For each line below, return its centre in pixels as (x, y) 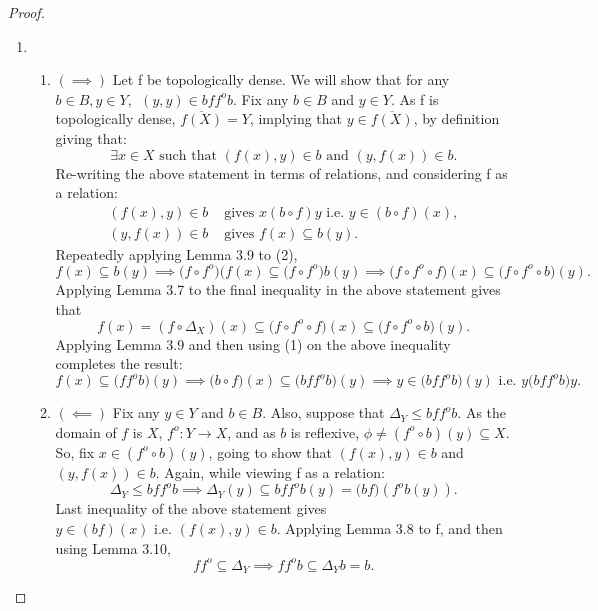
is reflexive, (325, 431)
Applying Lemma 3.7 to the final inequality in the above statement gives (278, 288)
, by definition (456, 118)
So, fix (75, 451)
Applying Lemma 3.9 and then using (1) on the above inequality (253, 343)
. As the (482, 412)
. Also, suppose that (323, 412)
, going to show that (270, 451)
